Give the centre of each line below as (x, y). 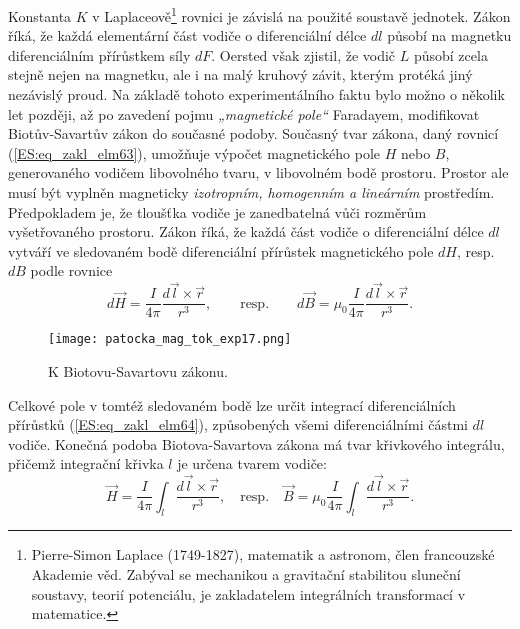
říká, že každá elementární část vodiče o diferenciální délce (187, 35)
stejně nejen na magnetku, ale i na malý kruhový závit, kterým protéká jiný (240, 74)
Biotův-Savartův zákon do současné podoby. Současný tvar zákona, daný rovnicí (253, 133)
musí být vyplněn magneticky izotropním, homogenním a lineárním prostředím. (251, 192)
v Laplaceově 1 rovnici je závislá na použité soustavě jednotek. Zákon (301, 14)
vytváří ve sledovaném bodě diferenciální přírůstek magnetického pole (221, 250)
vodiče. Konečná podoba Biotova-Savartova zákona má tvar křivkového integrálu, (256, 443)
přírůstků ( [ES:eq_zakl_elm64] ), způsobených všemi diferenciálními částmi (238, 424)
